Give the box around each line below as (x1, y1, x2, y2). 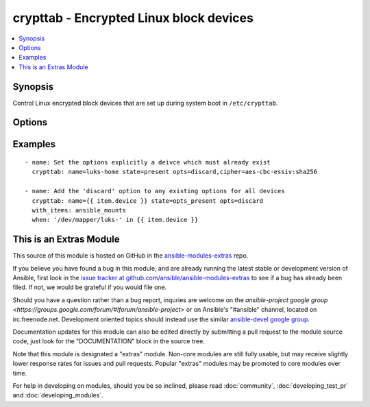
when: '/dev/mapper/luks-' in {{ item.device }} (32, 216, 199, 224)
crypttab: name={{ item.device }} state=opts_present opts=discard (32, 197, 264, 205)
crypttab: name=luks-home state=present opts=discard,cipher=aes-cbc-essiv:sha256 (32, 168, 318, 176)
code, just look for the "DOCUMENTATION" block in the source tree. (12, 337, 205, 345)
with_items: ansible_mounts (32, 206, 127, 214)
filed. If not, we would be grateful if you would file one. (12, 283, 167, 291)
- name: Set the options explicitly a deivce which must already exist (25, 158, 271, 166)
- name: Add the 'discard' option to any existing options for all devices (25, 187, 285, 195)
